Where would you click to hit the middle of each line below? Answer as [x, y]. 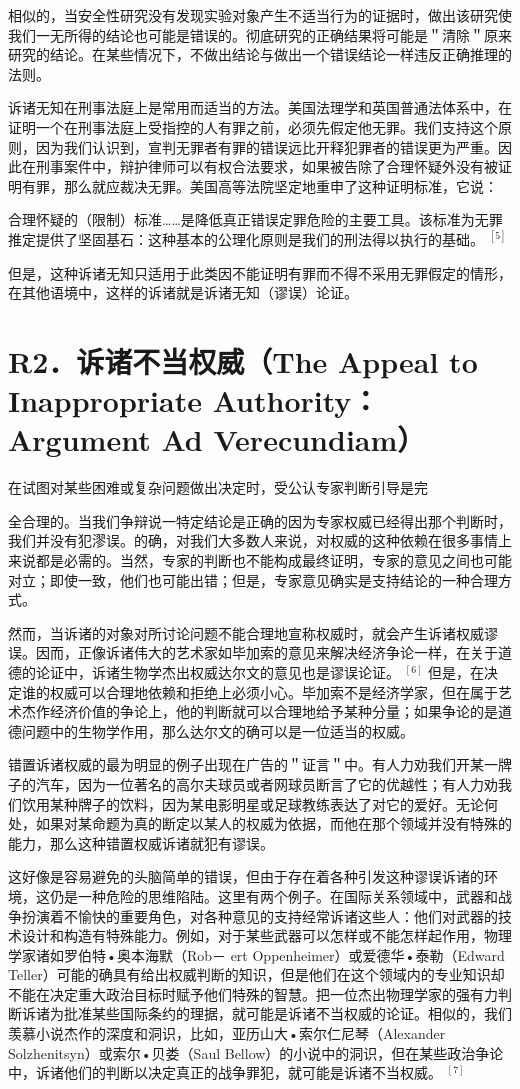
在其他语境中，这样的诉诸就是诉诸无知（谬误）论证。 [183, 292]
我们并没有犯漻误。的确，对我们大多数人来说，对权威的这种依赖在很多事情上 [260, 540]
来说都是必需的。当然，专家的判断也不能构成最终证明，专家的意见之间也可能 [260, 560]
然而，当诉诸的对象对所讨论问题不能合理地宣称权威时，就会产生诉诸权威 [246, 632]
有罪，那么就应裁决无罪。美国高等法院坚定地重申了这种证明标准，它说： [259, 185]
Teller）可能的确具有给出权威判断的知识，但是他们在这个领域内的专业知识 [249, 974]
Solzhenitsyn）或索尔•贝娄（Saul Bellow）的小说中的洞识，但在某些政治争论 [256, 1052]
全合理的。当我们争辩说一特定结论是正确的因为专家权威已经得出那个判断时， [260, 520]
